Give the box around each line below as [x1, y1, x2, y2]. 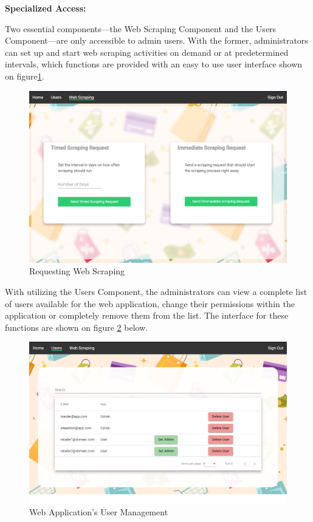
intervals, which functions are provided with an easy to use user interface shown [5, 58, 303, 70]
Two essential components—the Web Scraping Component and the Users [5, 22, 277, 35]
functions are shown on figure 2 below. [5, 320, 148, 333]
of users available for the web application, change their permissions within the [5, 297, 295, 310]
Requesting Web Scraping [29, 265, 125, 277]
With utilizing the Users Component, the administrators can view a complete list [5, 285, 308, 297]
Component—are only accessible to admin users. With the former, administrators [5, 34, 308, 47]
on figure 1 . [5, 69, 44, 82]
